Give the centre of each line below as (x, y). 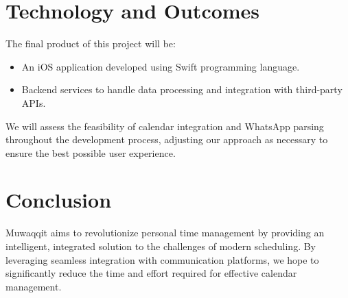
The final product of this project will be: (91, 44)
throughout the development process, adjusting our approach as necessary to (167, 139)
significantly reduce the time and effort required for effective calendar (151, 273)
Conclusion (59, 200)
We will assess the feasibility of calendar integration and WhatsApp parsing (165, 126)
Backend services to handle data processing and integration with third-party (182, 89)
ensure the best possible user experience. (91, 152)
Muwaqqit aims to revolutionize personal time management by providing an (165, 233)
